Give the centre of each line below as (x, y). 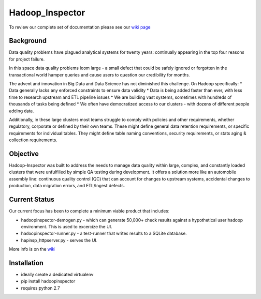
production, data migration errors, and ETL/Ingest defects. (67, 186)
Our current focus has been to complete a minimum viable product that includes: (89, 211)
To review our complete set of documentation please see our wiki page (80, 27)
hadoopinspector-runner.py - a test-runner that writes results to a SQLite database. (104, 233)
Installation (26, 263)
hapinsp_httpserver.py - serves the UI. (59, 240)
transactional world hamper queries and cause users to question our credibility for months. (100, 75)
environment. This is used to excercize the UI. (66, 226)
